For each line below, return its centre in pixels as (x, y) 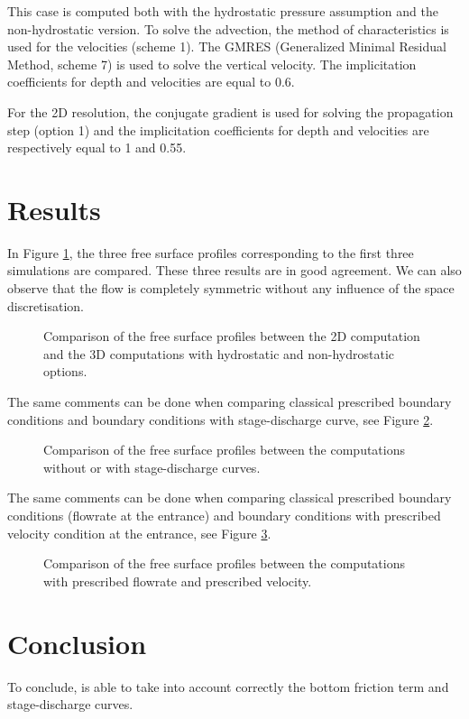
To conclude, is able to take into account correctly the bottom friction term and (228, 686)
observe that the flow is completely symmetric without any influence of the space (231, 288)
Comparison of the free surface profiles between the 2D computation (232, 336)
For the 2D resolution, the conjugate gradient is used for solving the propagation (230, 111)
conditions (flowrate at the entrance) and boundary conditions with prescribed (224, 515)
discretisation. (46, 305)
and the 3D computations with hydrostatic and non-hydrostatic (219, 353)
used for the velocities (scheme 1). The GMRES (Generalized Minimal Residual (227, 46)
